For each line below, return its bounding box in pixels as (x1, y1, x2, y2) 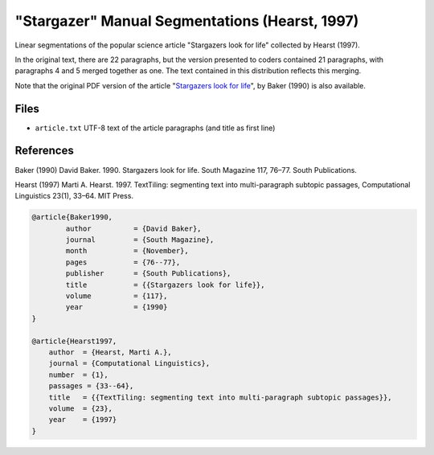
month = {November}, (65, 246, 189, 256)
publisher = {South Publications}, (65, 269, 231, 278)
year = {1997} (48, 415, 117, 424)
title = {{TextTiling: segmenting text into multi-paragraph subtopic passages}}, (48, 392, 393, 402)
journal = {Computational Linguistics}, (48, 359, 211, 368)
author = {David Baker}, (65, 223, 202, 233)
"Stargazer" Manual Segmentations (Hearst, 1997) (14, 12, 359, 30)
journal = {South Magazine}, (65, 236, 215, 244)
